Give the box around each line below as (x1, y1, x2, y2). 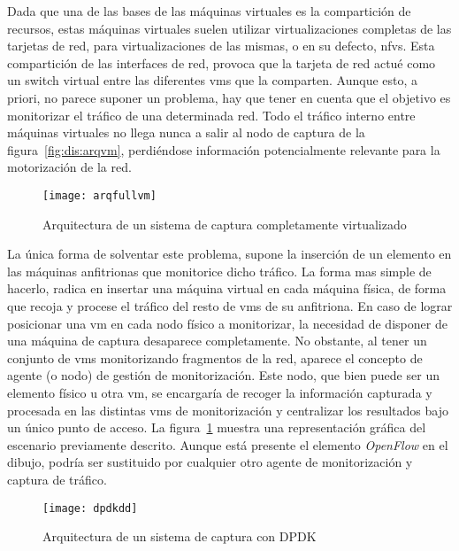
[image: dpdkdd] (42, 501, 138, 515)
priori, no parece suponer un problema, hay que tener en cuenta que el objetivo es (7, 88, 451, 106)
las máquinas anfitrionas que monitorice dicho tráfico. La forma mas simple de (7, 261, 432, 280)
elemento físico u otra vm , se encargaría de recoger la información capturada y (7, 383, 432, 401)
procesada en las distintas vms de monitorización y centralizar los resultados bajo (7, 400, 448, 419)
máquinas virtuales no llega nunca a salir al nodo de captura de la (7, 123, 365, 142)
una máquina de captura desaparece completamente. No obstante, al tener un (7, 331, 427, 350)
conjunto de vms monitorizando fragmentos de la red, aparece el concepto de (7, 348, 423, 367)
